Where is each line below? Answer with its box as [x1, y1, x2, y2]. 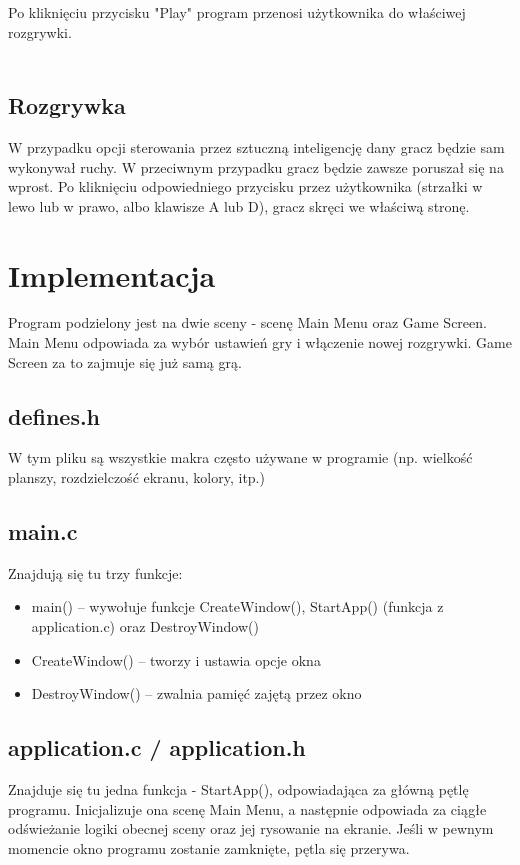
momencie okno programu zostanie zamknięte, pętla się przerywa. [8, 837, 410, 858]
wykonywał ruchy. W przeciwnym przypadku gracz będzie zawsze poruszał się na [8, 156, 504, 177]
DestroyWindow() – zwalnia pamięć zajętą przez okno [31, 683, 362, 704]
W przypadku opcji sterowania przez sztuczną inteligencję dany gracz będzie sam [8, 136, 505, 157]
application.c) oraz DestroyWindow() [31, 616, 259, 637]
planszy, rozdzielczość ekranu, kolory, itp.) [8, 467, 265, 488]
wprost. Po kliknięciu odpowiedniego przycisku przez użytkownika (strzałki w [8, 176, 483, 197]
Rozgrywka [8, 90, 126, 121]
